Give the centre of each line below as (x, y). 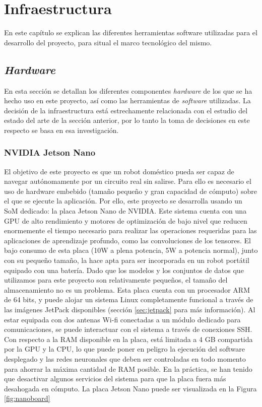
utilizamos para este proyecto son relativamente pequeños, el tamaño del (116, 280)
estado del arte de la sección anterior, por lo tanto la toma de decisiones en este (127, 120)
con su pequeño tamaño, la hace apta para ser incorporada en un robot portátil (127, 260)
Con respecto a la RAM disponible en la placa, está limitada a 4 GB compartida (128, 339)
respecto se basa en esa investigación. (61, 130)
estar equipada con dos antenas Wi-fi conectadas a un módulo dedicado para (122, 319)
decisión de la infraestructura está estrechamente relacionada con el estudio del (126, 110)
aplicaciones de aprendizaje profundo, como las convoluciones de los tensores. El (127, 240)
